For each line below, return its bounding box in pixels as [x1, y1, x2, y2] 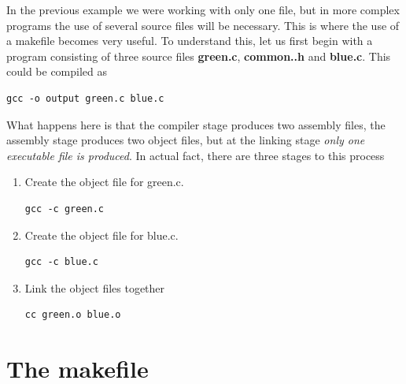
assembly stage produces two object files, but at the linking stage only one [6, 132, 365, 148]
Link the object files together [24, 279, 165, 296]
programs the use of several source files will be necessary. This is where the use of [6, 17, 400, 33]
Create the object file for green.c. [24, 173, 184, 190]
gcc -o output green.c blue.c [6, 92, 164, 104]
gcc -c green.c [24, 203, 105, 214]
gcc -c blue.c [24, 256, 98, 268]
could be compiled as [6, 63, 108, 80]
